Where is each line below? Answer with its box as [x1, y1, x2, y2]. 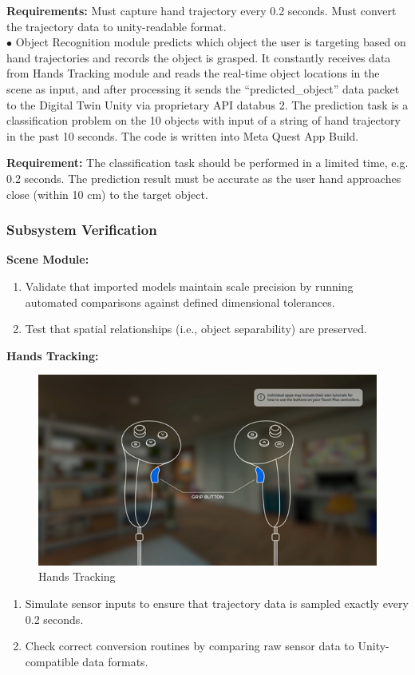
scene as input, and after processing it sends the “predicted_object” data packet [6, 80, 400, 97]
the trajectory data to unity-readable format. [6, 18, 227, 34]
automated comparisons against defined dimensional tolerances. [25, 293, 335, 310]
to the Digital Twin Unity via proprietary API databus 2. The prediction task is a [6, 96, 409, 113]
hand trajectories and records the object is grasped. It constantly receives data [6, 49, 391, 66]
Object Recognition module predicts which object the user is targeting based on [15, 34, 406, 50]
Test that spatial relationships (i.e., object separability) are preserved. [25, 320, 367, 337]
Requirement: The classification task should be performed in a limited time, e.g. [6, 154, 409, 171]
